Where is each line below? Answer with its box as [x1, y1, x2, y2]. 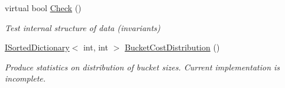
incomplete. [5, 72, 46, 84]
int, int [83, 41, 108, 53]
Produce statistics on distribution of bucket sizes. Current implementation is [5, 60, 280, 73]
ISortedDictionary [5, 41, 70, 53]
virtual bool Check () [5, 2, 82, 13]
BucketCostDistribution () [124, 41, 220, 53]
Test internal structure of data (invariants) [5, 21, 161, 33]
